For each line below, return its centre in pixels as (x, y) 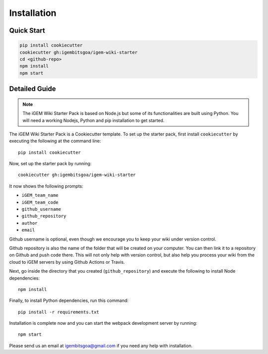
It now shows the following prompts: (46, 186)
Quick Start (27, 30)
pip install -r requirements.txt (59, 312)
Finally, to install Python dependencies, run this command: (69, 300)
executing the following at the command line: (55, 141)
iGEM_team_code (40, 202)
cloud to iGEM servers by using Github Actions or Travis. (67, 262)
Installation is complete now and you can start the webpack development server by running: (103, 323)
